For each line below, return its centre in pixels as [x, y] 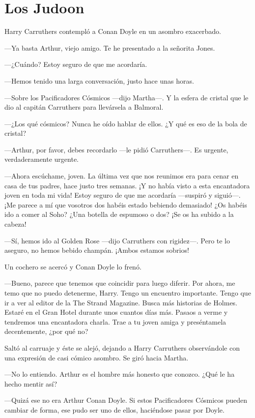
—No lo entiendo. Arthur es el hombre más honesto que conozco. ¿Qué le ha [120, 374]
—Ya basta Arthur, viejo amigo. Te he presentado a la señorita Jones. [110, 47]
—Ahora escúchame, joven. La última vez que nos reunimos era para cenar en [122, 176]
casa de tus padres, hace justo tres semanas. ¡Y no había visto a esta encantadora [127, 185]
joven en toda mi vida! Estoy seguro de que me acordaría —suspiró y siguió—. [123, 195]
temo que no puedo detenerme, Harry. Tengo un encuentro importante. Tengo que [128, 293]
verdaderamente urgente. [42, 159]
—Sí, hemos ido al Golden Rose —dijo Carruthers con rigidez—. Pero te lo [117, 240]
